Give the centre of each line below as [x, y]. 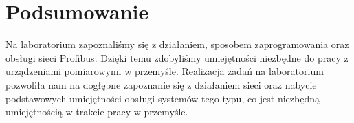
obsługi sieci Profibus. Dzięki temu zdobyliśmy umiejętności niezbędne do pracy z [177, 57]
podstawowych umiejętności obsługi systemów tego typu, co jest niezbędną [163, 98]
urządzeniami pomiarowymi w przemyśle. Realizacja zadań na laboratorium [165, 71]
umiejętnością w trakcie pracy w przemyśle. [97, 112]
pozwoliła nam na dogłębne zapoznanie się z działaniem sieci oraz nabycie [161, 84]
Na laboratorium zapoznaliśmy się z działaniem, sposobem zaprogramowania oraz [177, 44]
